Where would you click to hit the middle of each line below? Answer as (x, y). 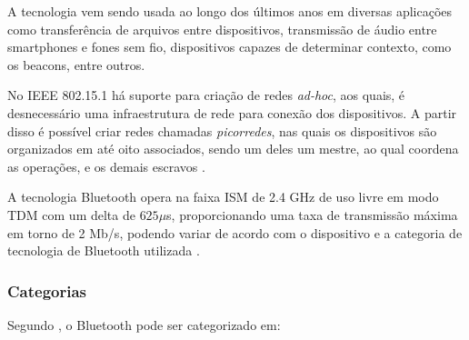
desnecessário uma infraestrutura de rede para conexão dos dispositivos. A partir (232, 112)
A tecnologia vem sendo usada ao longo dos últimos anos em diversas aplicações (230, 11)
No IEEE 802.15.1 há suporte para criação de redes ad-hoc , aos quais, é (206, 95)
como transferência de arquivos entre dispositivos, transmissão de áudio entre (222, 29)
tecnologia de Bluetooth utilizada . (104, 250)
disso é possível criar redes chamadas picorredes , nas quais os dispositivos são (222, 130)
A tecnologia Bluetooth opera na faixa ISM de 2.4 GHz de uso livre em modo (223, 197)
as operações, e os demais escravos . (106, 166)
